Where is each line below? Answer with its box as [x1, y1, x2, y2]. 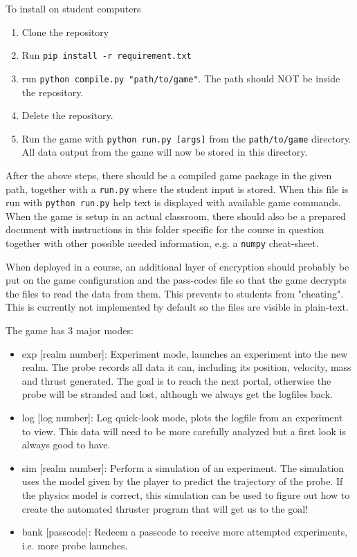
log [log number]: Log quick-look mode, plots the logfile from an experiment [21, 410, 343, 425]
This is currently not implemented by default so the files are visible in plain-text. [6, 300, 349, 314]
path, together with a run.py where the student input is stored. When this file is [6, 181, 349, 196]
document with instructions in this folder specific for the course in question [6, 222, 324, 237]
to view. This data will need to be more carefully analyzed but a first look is [21, 423, 346, 438]
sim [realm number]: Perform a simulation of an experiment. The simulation [21, 460, 345, 475]
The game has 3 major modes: [6, 323, 134, 338]
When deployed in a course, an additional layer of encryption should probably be [6, 259, 349, 273]
